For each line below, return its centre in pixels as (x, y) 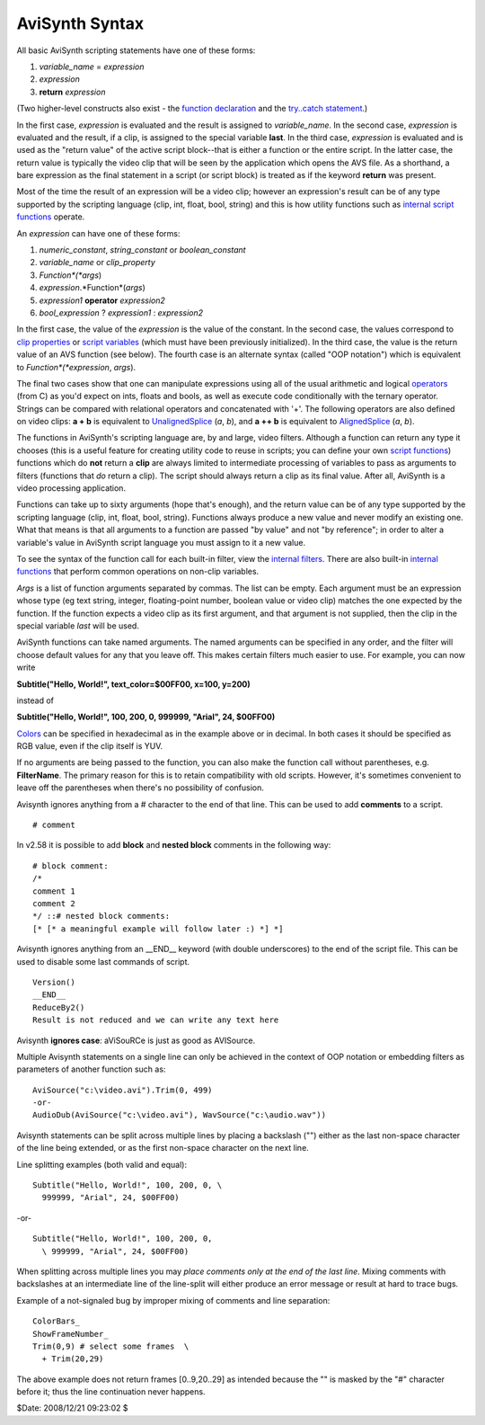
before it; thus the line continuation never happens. (111, 1392)
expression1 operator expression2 (102, 300)
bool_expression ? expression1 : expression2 (121, 312)
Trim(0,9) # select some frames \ (111, 1346)
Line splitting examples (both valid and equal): (102, 1164)
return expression (72, 92)
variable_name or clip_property (97, 263)
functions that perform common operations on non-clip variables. (138, 572)
